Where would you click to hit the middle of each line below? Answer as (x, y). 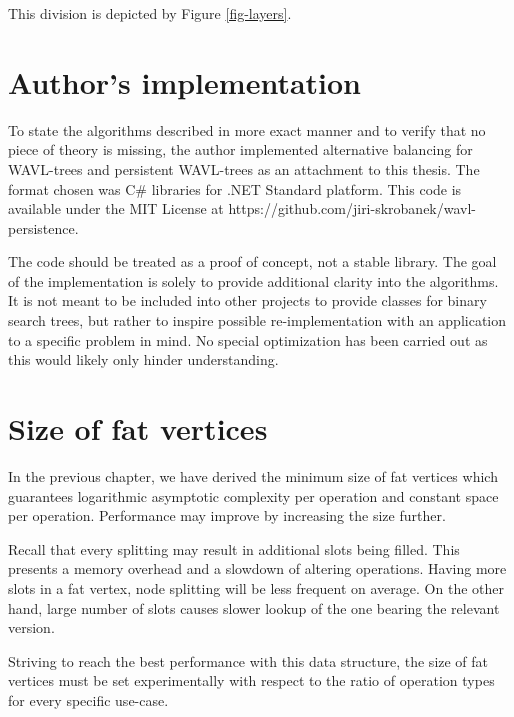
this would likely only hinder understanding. (143, 359)
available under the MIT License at (116, 208)
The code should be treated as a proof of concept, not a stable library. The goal (252, 261)
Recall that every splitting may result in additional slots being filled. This (234, 548)
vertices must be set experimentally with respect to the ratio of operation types (251, 680)
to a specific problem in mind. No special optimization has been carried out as (248, 339)
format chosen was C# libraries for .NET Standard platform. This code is (235, 188)
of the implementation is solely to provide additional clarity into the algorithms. (253, 280)
